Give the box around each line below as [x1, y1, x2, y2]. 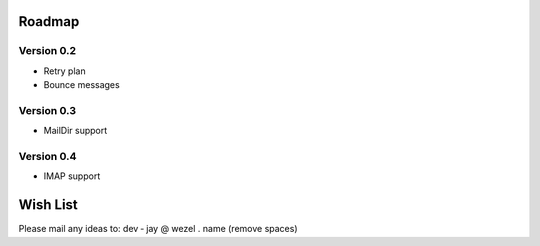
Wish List [18, 196, 79, 214]
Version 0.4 [18, 150, 77, 164]
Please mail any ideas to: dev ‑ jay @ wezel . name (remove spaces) [18, 223, 298, 235]
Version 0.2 [18, 44, 77, 58]
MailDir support [43, 125, 108, 137]
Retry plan [43, 65, 86, 77]
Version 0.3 [18, 103, 77, 117]
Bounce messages [43, 79, 120, 91]
